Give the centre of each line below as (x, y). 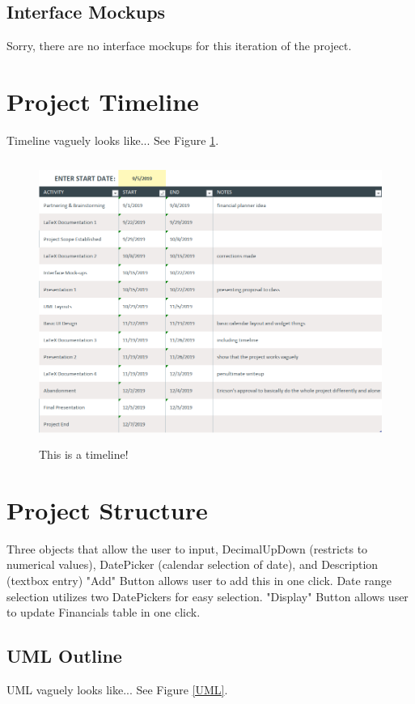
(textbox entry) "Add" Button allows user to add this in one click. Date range (199, 581)
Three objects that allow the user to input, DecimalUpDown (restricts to (187, 548)
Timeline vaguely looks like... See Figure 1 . (113, 140)
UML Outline (64, 656)
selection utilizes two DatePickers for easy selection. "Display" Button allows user (207, 596)
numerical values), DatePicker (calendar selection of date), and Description (193, 564)
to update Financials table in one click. (104, 612)
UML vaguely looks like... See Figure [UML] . (117, 689)
